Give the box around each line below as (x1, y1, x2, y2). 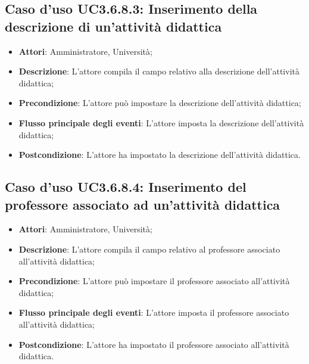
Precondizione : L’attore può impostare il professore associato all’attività (18, 275, 290, 287)
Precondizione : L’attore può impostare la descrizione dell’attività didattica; (18, 97, 301, 109)
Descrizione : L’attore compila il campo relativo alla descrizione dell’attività (18, 65, 299, 77)
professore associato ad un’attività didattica (5, 195, 280, 213)
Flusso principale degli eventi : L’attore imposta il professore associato (18, 306, 289, 319)
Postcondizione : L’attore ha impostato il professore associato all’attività (18, 338, 289, 350)
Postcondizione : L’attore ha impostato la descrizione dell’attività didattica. (18, 148, 301, 161)
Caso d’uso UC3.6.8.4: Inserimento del (5, 178, 246, 196)
